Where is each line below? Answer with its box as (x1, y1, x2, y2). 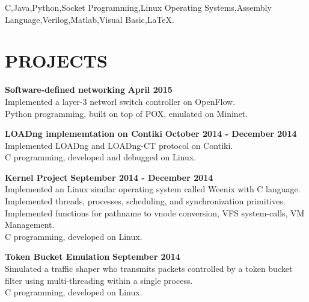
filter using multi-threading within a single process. (5, 274, 193, 286)
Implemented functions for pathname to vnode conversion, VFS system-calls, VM (5, 206, 305, 219)
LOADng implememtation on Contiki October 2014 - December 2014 (5, 127, 297, 140)
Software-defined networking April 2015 (5, 83, 173, 96)
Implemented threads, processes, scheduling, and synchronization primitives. (5, 195, 286, 207)
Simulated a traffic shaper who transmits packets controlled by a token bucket (5, 262, 293, 275)
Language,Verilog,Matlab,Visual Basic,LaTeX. (5, 13, 174, 25)
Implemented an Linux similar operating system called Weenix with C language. (5, 183, 301, 195)
